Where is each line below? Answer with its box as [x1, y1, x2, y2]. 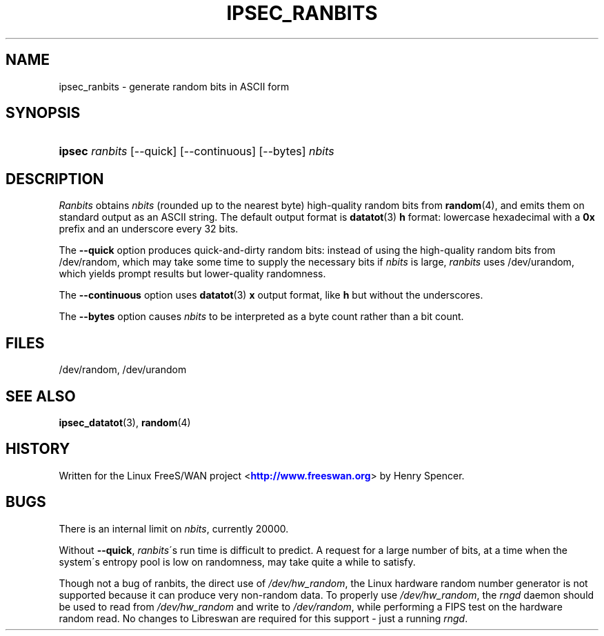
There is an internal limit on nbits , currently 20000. [59, 522, 289, 535]
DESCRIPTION [6, 170, 104, 188]
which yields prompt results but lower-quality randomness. [59, 268, 326, 280]
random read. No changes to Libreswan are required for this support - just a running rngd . [59, 612, 468, 624]
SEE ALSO [6, 387, 76, 405]
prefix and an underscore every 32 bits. [59, 223, 239, 235]
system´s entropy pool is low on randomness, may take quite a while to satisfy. [59, 555, 416, 568]
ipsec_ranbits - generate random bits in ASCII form [59, 80, 290, 92]
